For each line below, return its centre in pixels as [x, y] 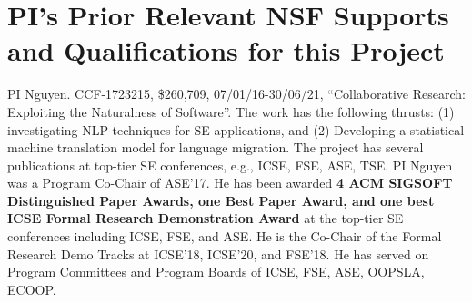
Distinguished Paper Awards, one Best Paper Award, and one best [221, 200]
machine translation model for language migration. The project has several [216, 147]
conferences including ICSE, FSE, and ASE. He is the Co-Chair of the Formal [225, 236]
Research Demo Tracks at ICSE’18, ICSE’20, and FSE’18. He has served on [218, 253]
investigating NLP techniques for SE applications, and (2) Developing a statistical [236, 129]
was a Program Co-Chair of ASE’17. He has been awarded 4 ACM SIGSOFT [230, 183]
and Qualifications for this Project [226, 50]
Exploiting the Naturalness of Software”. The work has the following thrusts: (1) [231, 111]
